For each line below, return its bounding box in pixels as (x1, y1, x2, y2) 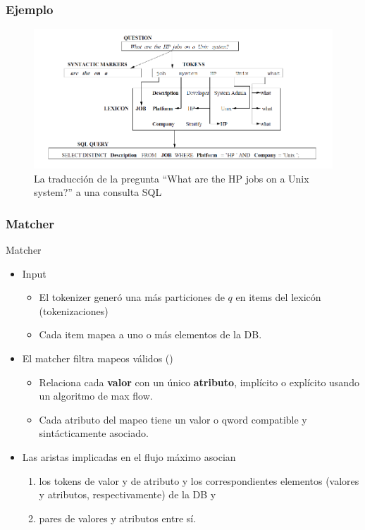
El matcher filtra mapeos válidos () (22, 351, 173, 366)
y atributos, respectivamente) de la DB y (39, 487, 216, 502)
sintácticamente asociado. (39, 426, 149, 440)
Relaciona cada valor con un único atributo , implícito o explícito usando (39, 374, 359, 389)
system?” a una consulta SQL (34, 185, 162, 199)
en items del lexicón (235, 290, 321, 304)
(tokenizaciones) (39, 303, 109, 318)
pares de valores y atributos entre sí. (39, 510, 197, 525)
